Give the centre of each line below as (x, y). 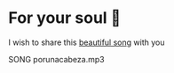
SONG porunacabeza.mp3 (56, 59)
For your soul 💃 (65, 18)
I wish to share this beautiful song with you (87, 42)
